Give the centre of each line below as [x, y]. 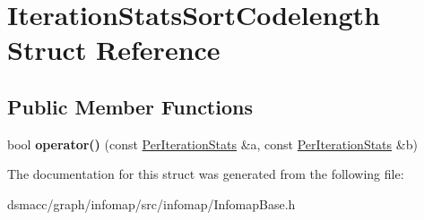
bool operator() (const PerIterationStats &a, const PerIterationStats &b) [212, 144]
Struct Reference [114, 50]
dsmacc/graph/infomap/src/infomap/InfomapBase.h [151, 203]
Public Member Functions [130, 106]
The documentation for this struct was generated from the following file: [206, 174]
